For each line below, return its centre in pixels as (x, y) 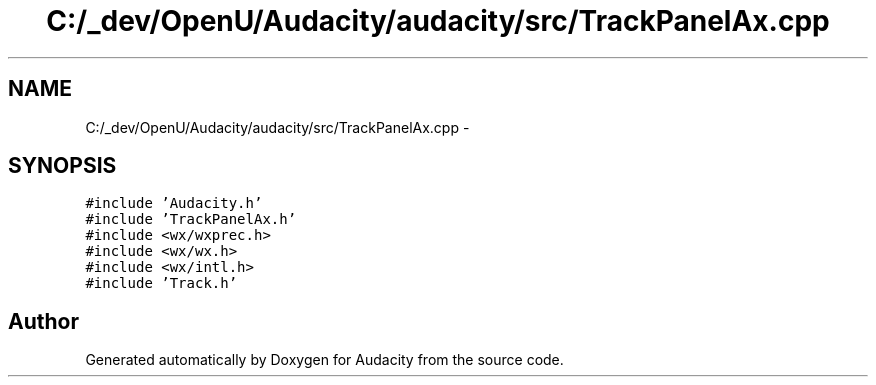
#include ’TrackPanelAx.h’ (191, 219)
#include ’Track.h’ (161, 283)
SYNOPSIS (62, 166)
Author (43, 321)
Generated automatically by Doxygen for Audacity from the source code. (324, 360)
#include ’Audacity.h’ (174, 203)
